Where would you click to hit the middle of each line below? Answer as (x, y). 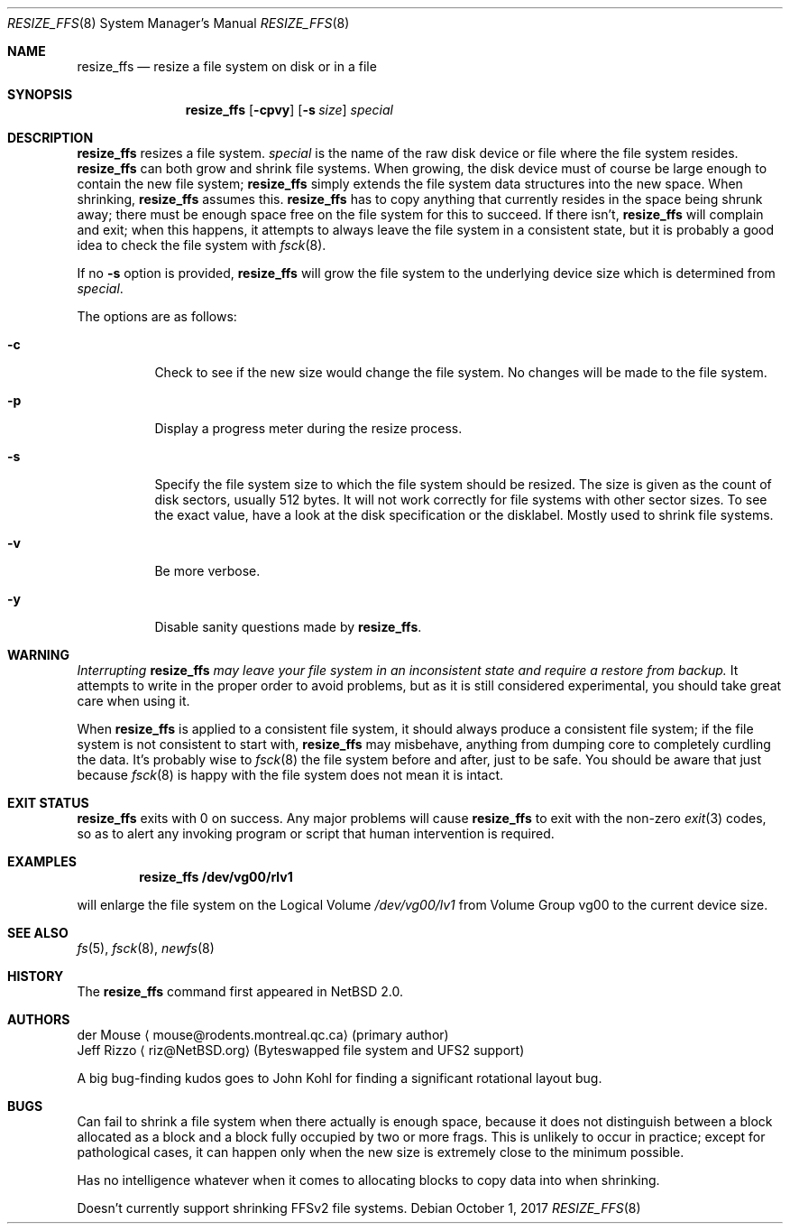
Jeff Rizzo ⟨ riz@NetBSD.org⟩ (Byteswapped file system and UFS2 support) (301, 1050)
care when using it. (133, 701)
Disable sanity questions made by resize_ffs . (288, 627)
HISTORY (36, 976)
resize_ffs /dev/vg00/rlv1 (216, 877)
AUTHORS (39, 1019)
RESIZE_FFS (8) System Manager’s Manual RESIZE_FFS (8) (179, 23)
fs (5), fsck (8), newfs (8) (146, 948)
